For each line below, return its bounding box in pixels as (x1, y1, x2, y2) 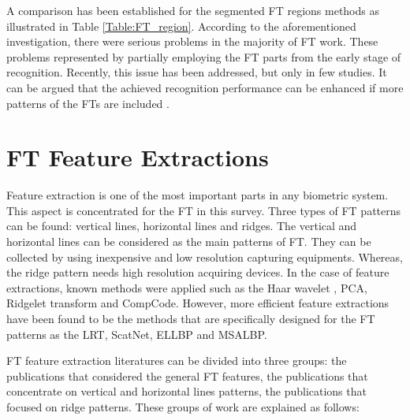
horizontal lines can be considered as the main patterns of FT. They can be (6, 233, 371, 250)
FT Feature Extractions (6, 141, 269, 173)
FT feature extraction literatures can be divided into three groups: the (6, 352, 347, 369)
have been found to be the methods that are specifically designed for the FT (6, 310, 375, 327)
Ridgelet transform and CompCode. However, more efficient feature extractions (6, 295, 389, 311)
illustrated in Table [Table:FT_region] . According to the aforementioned (6, 17, 356, 34)
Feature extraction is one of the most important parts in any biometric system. (6, 187, 389, 203)
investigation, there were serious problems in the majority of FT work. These (6, 33, 378, 50)
